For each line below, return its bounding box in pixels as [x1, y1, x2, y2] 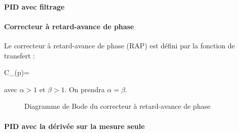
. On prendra [64, 84, 105, 94]
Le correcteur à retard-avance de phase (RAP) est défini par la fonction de [4, 40, 235, 50]
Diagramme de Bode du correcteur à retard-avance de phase [24, 101, 211, 111]
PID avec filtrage [4, 1, 65, 12]
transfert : [4, 50, 35, 60]
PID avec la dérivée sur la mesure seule [4, 120, 145, 131]
